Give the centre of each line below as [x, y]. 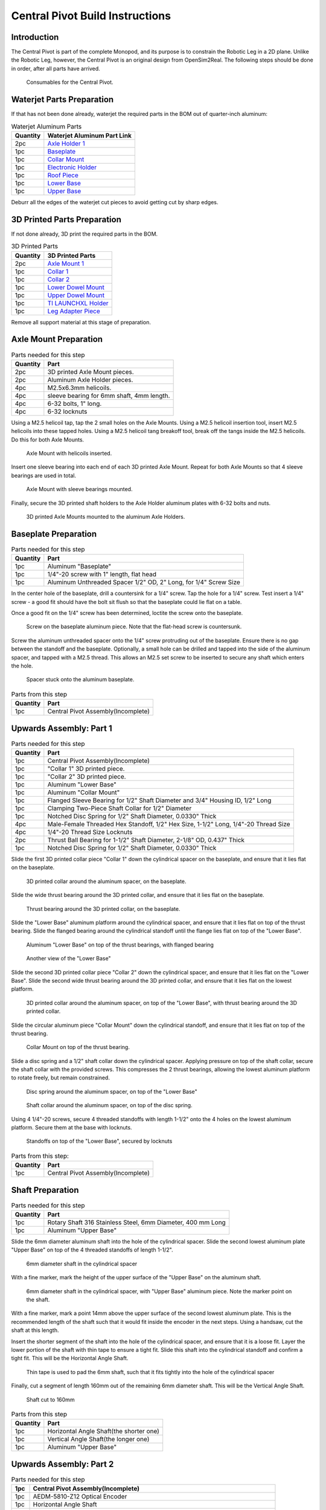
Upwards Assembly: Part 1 [62, 728]
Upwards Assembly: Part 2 [62, 1464]
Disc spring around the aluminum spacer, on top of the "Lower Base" [112, 1091]
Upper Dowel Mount [76, 295]
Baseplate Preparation [54, 534]
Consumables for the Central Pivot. [70, 82]
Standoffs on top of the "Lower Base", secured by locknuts [99, 1141]
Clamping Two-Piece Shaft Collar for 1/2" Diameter [120, 808]
